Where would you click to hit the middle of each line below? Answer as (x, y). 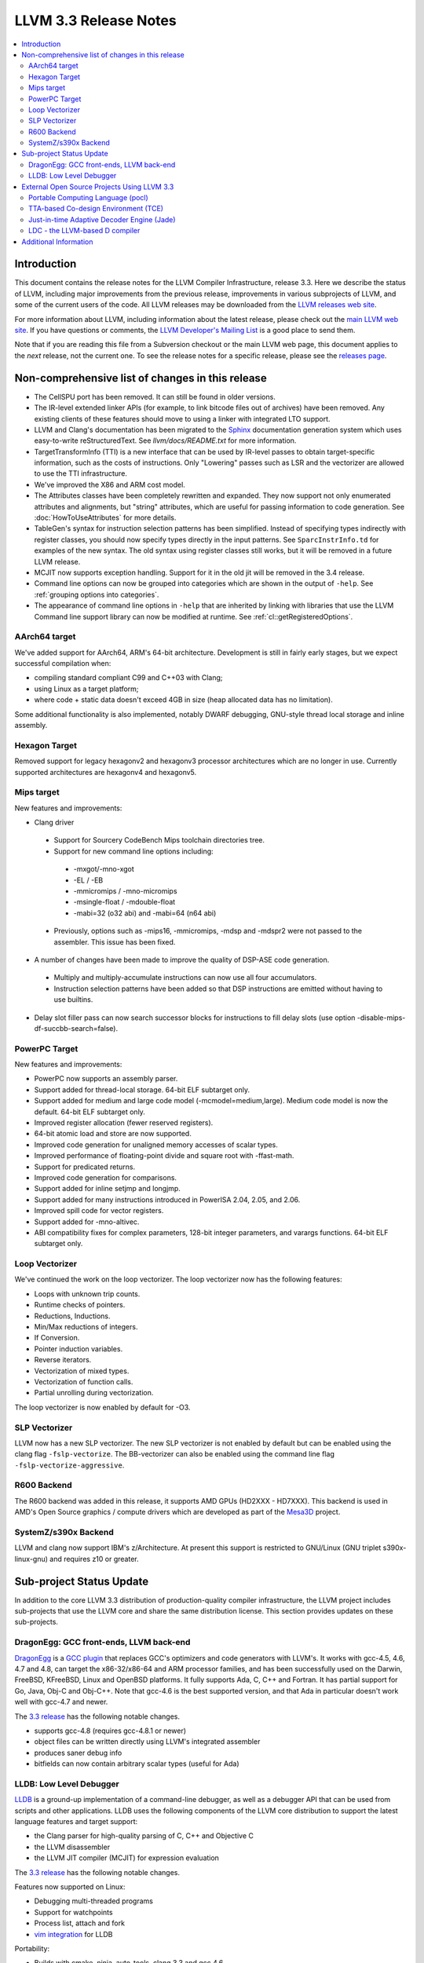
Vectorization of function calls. (84, 1382)
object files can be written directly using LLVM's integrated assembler (147, 1742)
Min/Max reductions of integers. (86, 1327)
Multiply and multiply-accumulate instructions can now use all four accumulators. (185, 978)
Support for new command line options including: (133, 851)
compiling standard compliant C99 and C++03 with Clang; (128, 678)
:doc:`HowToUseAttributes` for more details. (105, 517)
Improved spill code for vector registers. (99, 1211)
